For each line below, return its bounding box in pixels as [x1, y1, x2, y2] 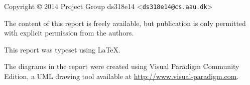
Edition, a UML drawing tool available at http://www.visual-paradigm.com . [4, 71, 239, 81]
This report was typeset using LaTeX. [4, 44, 120, 54]
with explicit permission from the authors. [4, 27, 134, 38]
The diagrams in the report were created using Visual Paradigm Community [4, 61, 239, 71]
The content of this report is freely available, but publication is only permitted [4, 17, 246, 28]
